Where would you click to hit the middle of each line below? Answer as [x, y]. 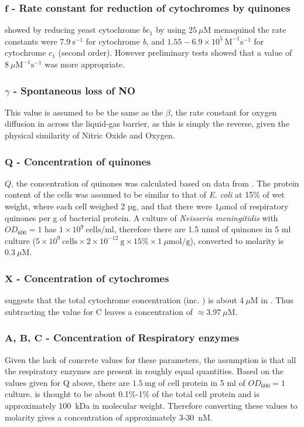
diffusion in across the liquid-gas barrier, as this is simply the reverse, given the [147, 123]
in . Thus [277, 300]
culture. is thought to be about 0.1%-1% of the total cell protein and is [132, 394]
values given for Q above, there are [67, 382]
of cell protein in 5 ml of [202, 382]
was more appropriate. [85, 64]
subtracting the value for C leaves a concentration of [99, 311]
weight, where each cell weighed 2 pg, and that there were [109, 206]
